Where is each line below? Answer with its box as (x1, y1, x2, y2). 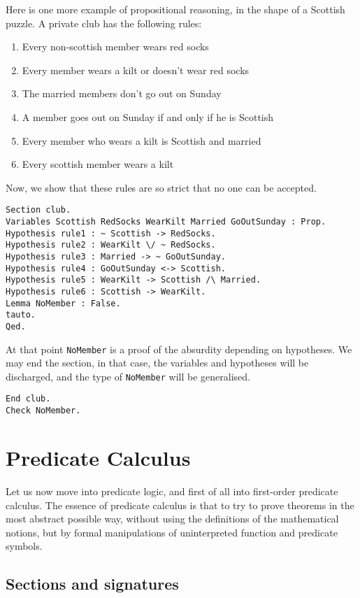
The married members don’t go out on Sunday (22, 86, 222, 101)
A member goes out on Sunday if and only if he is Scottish (22, 109, 274, 124)
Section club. (6, 205, 71, 215)
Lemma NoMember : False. (6, 298, 121, 308)
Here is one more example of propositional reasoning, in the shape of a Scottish (6, 2, 345, 16)
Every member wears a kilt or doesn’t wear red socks (22, 62, 250, 77)
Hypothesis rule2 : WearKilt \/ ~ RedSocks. (6, 240, 216, 250)
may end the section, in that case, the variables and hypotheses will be (6, 355, 309, 370)
